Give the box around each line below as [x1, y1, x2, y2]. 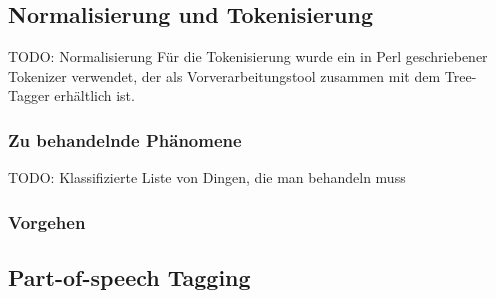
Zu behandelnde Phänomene [8, 127, 242, 152]
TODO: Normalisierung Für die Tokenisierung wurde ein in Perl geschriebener [8, 46, 488, 67]
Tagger [8, 85, 50, 106]
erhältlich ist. [54, 85, 135, 106]
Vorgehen [8, 209, 86, 234]
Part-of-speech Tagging [8, 262, 251, 293]
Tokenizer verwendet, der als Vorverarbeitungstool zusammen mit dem [8, 65, 441, 86]
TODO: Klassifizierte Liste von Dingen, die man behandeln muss [8, 167, 406, 188]
